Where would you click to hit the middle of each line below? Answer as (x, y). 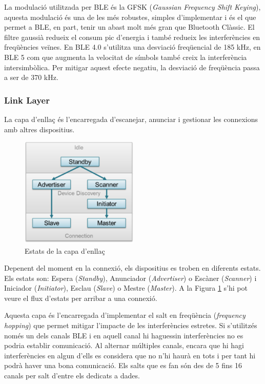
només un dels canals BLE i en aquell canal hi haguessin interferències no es (124, 335)
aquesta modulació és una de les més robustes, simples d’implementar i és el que (130, 17)
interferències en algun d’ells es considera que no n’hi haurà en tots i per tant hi (130, 355)
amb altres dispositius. (39, 129)
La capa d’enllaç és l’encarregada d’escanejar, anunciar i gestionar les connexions (131, 119)
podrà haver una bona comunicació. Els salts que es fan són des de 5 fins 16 (123, 365)
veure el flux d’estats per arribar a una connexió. (81, 298)
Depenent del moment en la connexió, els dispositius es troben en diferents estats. (132, 268)
